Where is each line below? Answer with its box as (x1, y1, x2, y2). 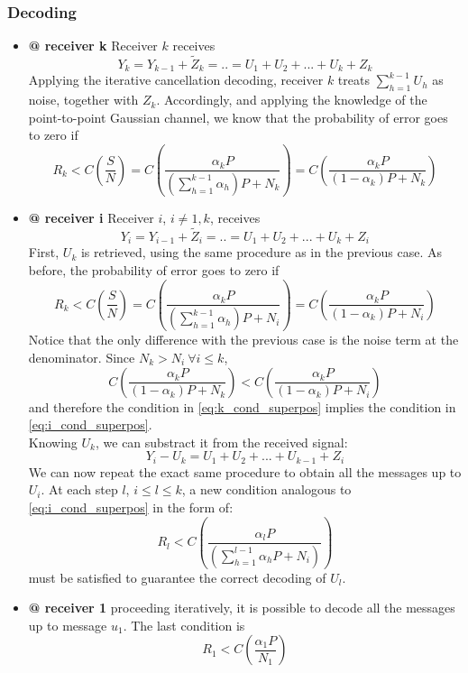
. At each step (41, 480, 118, 499)
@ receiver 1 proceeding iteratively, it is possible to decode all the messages (28, 598, 455, 617)
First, (28, 243, 60, 262)
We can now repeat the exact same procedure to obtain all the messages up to (28, 462, 462, 481)
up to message (28, 615, 107, 634)
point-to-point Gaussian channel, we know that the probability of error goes (28, 107, 448, 126)
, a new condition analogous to (181, 480, 352, 499)
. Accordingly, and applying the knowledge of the (156, 90, 427, 109)
